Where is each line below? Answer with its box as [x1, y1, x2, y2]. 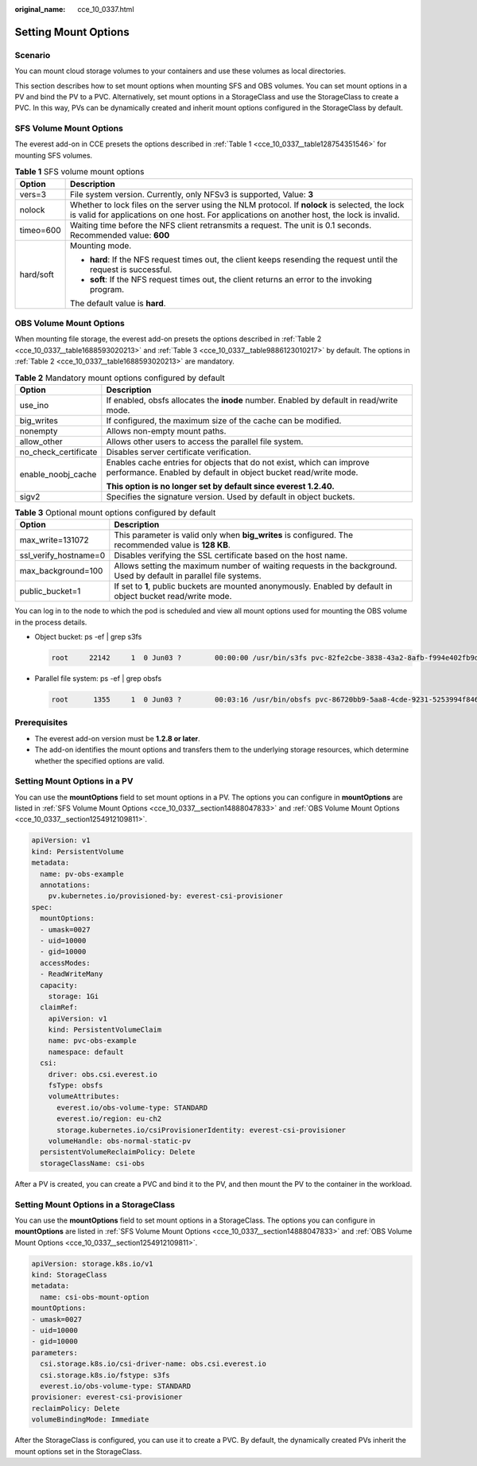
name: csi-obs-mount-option [40, 1293, 149, 1301]
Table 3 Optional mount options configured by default [14, 507, 216, 519]
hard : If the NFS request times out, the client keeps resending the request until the [89, 254, 397, 265]
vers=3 [19, 189, 47, 200]
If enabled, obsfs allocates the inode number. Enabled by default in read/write [106, 395, 398, 406]
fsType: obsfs [48, 1081, 103, 1090]
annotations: [40, 881, 91, 890]
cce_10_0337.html [77, 5, 134, 14]
